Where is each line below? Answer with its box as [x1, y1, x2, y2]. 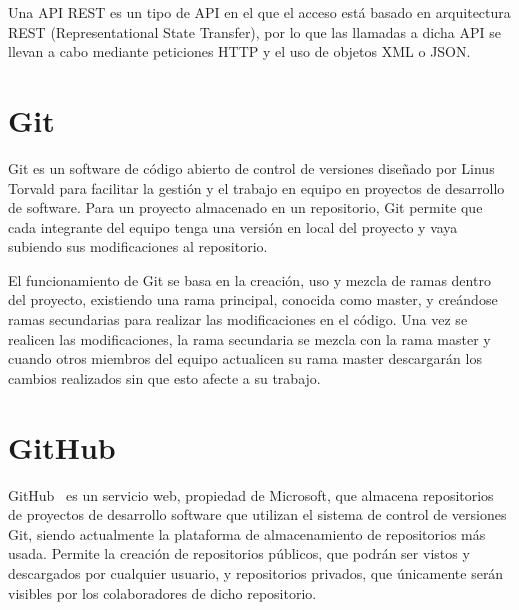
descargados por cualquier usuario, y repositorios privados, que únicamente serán [8, 562, 504, 583]
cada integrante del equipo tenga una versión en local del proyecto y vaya [8, 216, 458, 237]
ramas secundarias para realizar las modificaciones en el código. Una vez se [8, 309, 468, 330]
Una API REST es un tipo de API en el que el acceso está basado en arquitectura [8, 2, 511, 22]
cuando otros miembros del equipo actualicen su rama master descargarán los [8, 348, 482, 369]
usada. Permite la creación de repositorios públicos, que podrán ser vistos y [8, 543, 470, 564]
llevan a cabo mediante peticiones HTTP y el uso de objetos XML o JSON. [8, 41, 471, 62]
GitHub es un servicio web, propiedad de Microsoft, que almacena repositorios [8, 484, 494, 505]
